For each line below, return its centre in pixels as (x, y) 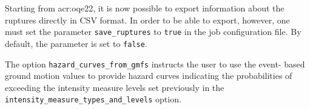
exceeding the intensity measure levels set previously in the (115, 87)
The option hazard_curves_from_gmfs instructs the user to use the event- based (155, 64)
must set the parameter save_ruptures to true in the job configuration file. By (153, 32)
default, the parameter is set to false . (76, 43)
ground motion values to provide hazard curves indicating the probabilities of (149, 76)
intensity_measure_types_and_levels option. (93, 99)
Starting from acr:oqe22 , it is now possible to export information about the (145, 8)
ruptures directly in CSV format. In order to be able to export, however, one (147, 20)
